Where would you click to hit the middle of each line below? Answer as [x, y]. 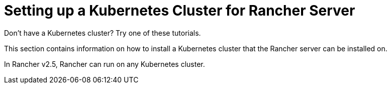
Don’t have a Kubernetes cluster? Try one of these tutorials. [103, 33]
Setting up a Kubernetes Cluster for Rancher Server [180, 11]
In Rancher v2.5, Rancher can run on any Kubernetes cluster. [105, 64]
